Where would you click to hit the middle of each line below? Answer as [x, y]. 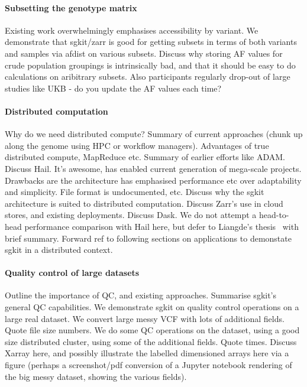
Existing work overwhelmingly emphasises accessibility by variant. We [132, 30]
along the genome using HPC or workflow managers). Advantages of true [137, 145]
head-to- [274, 215]
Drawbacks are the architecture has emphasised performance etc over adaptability [153, 180]
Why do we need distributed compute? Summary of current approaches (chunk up [154, 134]
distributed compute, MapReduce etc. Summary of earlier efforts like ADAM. [145, 157]
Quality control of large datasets [72, 273]
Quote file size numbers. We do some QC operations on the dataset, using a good [152, 330]
